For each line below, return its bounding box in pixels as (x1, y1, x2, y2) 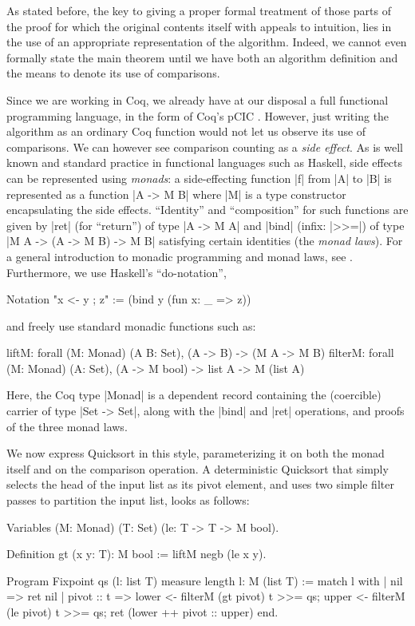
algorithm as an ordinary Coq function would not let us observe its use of (6, 123, 366, 140)
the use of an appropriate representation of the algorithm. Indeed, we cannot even (6, 34, 407, 50)
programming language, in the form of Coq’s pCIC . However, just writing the (6, 107, 389, 124)
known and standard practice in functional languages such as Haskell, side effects (6, 154, 403, 171)
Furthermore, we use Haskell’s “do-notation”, (6, 263, 227, 280)
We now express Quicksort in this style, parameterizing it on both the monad (6, 445, 385, 462)
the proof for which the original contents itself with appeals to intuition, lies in (6, 18, 392, 34)
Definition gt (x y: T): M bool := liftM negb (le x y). (6, 545, 267, 562)
